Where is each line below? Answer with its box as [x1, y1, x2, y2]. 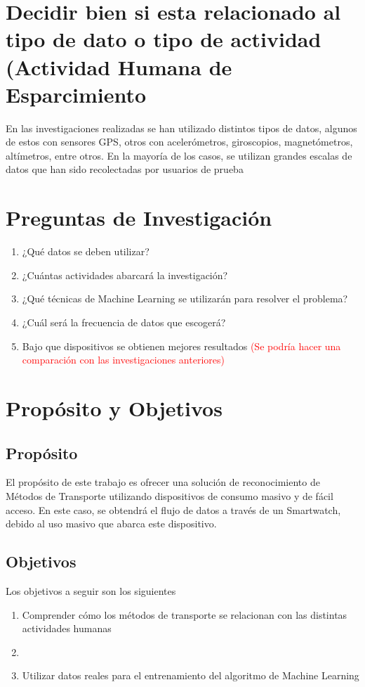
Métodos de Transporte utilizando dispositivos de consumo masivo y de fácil [6, 488, 333, 503]
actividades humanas [22, 621, 112, 636]
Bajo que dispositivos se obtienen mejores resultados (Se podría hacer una [22, 338, 341, 353]
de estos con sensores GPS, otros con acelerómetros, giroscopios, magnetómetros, [6, 134, 353, 149]
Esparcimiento [6, 79, 147, 108]
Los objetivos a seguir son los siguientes [6, 583, 176, 598]
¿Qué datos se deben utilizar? [22, 244, 150, 259]
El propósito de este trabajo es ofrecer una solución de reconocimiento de [6, 475, 320, 489]
